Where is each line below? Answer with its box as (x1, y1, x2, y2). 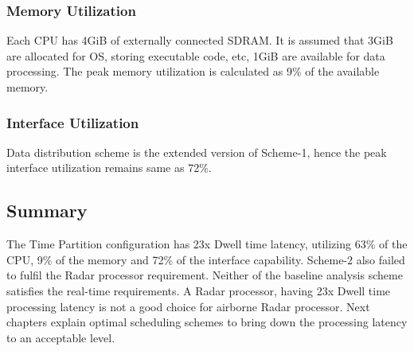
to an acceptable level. (6, 329, 115, 345)
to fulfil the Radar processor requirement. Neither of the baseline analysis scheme (6, 267, 403, 283)
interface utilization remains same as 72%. (6, 159, 212, 176)
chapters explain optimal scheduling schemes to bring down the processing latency (6, 314, 408, 330)
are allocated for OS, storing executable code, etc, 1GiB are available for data (6, 47, 385, 64)
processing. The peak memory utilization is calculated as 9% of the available (6, 63, 380, 80)
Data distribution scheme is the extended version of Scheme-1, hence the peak (6, 143, 387, 160)
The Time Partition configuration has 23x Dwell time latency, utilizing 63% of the (6, 236, 408, 252)
